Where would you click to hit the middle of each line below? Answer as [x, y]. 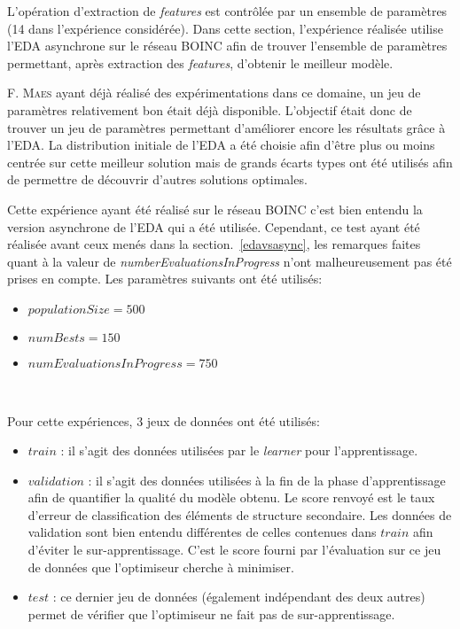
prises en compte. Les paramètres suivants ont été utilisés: [165, 279]
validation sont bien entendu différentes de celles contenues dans [202, 532]
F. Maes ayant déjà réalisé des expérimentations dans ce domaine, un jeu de [214, 93]
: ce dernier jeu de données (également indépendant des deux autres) [239, 597]
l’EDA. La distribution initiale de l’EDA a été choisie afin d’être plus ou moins [221, 145]
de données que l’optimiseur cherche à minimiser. [161, 567]
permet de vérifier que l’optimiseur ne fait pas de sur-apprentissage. [211, 613]
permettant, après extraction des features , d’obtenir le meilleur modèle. [200, 62]
